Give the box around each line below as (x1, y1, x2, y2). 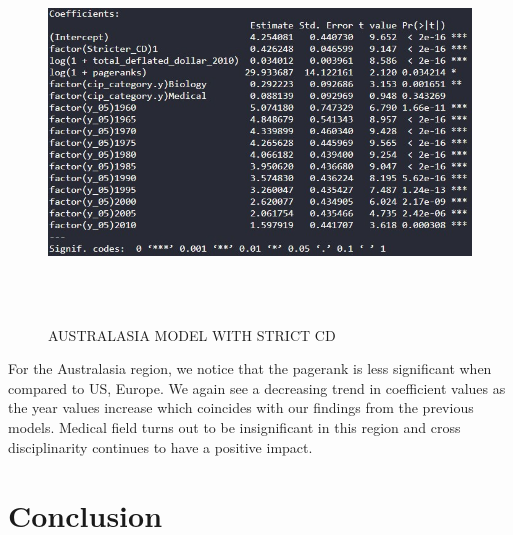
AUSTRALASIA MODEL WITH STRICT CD (48, 324, 336, 345)
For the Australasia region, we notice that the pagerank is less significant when (8, 358, 492, 379)
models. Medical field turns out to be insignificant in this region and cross (8, 416, 461, 437)
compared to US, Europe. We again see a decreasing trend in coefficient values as (8, 377, 506, 398)
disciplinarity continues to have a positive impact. (8, 436, 313, 457)
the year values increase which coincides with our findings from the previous (8, 397, 474, 418)
